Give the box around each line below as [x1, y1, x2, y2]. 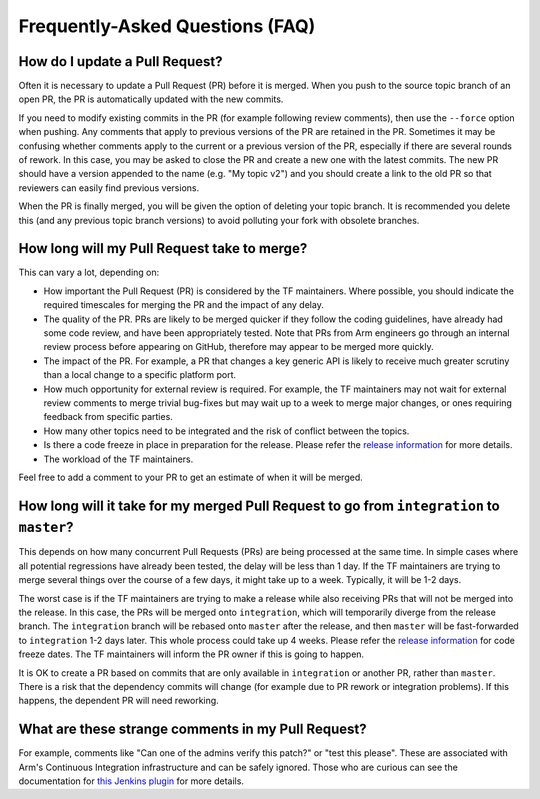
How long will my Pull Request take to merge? [18, 240, 308, 257]
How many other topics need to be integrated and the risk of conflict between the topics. [43, 425, 410, 437]
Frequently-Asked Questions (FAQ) [18, 15, 316, 37]
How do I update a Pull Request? [18, 53, 224, 70]
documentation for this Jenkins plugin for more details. [18, 775, 245, 787]
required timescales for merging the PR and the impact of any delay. [43, 299, 324, 311]
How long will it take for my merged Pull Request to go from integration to [18, 497, 500, 514]
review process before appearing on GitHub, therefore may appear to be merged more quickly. [43, 341, 434, 353]
